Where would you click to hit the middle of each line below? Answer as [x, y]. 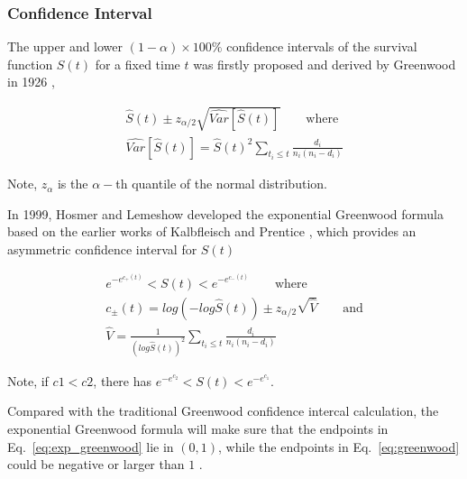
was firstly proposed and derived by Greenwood [325, 64]
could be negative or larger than [96, 464]
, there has [123, 380]
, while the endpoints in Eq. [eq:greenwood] [339, 446]
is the [73, 184]
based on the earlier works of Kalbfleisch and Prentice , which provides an [212, 231]
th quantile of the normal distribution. [221, 184]
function [30, 64]
